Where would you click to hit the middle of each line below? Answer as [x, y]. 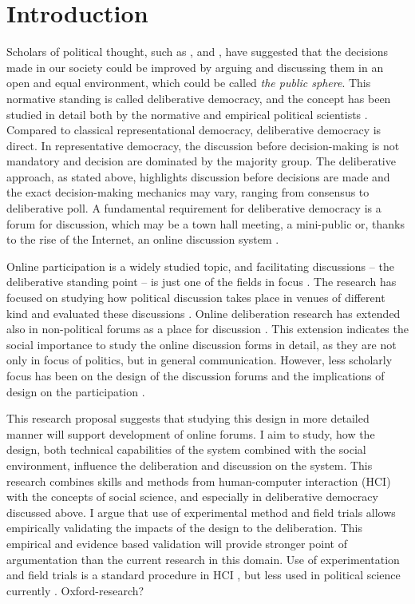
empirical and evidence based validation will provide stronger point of [177, 543]
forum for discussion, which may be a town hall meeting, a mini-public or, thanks [206, 223]
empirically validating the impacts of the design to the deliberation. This [184, 528]
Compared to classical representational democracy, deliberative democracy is [194, 130]
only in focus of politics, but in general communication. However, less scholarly [200, 360]
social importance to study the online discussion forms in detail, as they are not [202, 344]
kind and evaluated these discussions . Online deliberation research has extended [204, 313]
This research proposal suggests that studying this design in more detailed [188, 418]
